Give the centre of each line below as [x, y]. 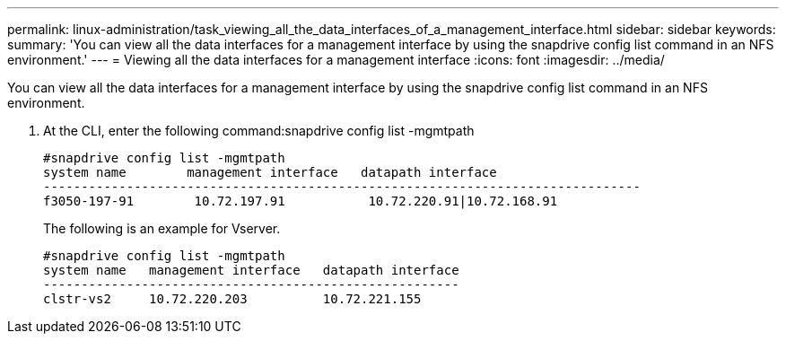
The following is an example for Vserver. [162, 228]
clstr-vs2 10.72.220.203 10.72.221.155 [232, 299]
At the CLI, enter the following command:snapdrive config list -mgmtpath [259, 131]
